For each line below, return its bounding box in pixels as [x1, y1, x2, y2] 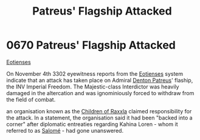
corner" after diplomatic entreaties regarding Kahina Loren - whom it [6, 120, 178, 128]
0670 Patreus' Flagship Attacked [6, 38, 176, 52]
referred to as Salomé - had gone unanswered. [6, 127, 123, 134]
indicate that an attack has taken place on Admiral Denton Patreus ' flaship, [6, 76, 193, 84]
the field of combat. [6, 96, 56, 103]
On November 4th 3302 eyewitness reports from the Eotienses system [6, 70, 184, 77]
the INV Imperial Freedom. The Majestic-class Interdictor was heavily [6, 83, 179, 90]
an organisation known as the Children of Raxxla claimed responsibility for [6, 107, 192, 115]
